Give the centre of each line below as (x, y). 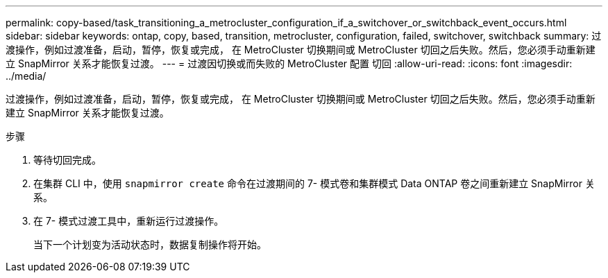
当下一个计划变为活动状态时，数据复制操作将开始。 (150, 244)
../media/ (26, 76)
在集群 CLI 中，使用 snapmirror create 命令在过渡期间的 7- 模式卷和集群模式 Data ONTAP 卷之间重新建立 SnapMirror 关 (314, 183)
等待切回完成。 (67, 160)
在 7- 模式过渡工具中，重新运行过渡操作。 (129, 221)
